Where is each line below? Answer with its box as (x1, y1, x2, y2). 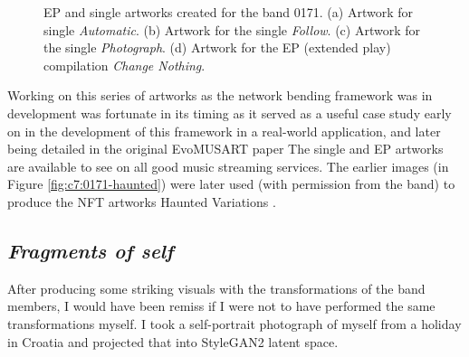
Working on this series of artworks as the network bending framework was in (7, 86, 433, 105)
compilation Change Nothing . (43, 55, 206, 74)
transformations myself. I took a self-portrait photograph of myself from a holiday (7, 314, 462, 333)
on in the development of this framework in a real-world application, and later (7, 121, 441, 140)
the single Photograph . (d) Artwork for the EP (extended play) (43, 38, 391, 57)
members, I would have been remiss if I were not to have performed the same (7, 296, 435, 315)
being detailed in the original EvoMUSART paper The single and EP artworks (7, 139, 444, 158)
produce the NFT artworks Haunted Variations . (7, 192, 276, 211)
